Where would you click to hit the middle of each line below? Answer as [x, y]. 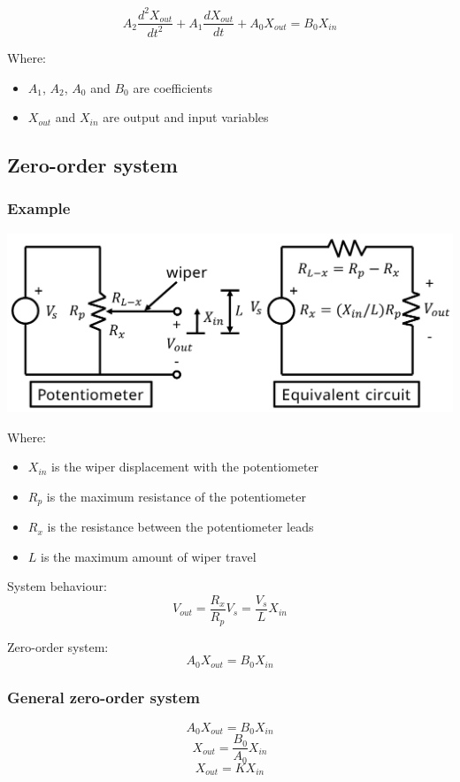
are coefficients [172, 87]
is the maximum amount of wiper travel [149, 556]
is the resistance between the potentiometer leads [180, 527]
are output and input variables [186, 117]
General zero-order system [103, 698]
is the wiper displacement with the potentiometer [185, 467]
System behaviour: [57, 586]
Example [39, 208]
